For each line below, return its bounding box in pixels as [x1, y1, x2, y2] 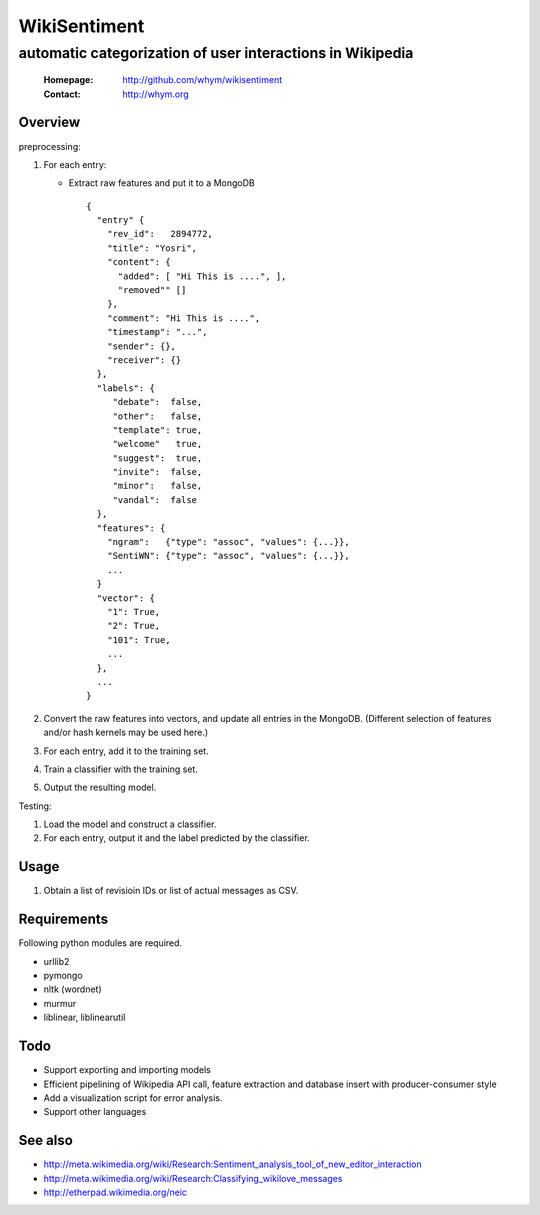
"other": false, [112, 410, 203, 422]
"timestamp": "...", [106, 326, 208, 338]
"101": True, [106, 634, 171, 645]
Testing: [18, 800, 52, 812]
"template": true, [112, 424, 203, 435]
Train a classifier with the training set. [43, 763, 199, 775]
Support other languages [43, 1106, 147, 1118]
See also [18, 1132, 74, 1149]
